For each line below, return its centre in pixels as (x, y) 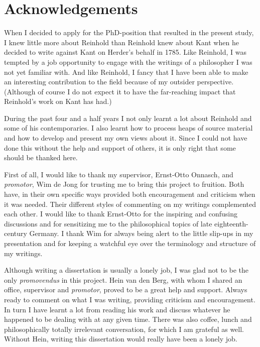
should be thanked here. (41, 157)
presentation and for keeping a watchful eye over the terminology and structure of (130, 243)
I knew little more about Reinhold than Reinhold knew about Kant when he (121, 42)
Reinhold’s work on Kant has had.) (58, 101)
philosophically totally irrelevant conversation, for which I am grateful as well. (124, 329)
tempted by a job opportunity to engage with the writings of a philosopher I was (128, 62)
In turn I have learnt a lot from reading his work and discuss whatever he (117, 309)
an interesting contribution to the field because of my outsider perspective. (119, 82)
